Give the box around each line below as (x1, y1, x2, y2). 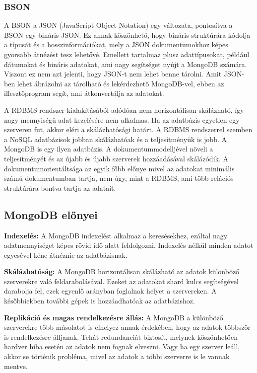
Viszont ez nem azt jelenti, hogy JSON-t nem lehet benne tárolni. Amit (4, 69, 222, 79)
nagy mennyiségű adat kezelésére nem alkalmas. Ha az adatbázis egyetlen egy (4, 114, 240, 125)
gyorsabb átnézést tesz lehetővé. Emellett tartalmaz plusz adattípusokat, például (4, 49, 250, 59)
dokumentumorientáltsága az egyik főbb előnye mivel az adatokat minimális (4, 163, 235, 173)
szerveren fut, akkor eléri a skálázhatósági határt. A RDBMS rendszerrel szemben (4, 124, 253, 135)
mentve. (4, 361, 28, 371)
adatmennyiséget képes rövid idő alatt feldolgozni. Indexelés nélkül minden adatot (4, 240, 254, 250)
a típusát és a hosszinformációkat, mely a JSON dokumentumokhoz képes (4, 39, 228, 50)
